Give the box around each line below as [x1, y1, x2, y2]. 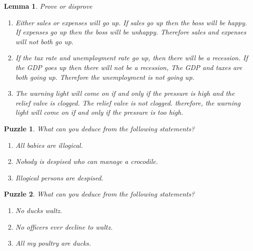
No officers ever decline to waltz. [15, 221, 113, 232]
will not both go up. [15, 36, 74, 46]
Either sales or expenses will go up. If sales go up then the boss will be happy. [15, 17, 247, 27]
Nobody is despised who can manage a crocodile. [15, 156, 158, 166]
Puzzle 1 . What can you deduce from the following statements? [4, 123, 195, 133]
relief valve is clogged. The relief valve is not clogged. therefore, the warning [15, 97, 241, 108]
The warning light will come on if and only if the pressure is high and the [15, 88, 235, 98]
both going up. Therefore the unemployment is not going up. [15, 72, 195, 82]
